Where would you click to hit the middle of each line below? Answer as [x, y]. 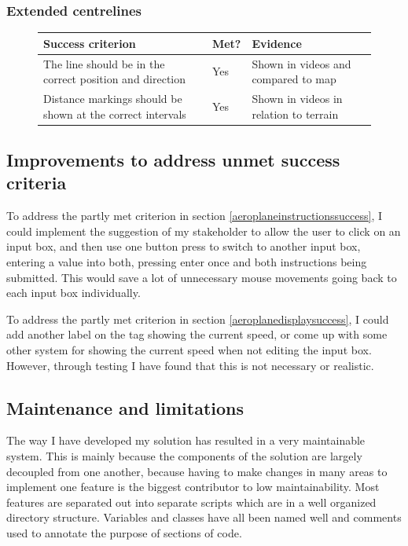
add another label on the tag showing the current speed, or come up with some [197, 334]
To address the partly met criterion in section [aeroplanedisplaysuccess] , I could [198, 319]
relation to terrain [295, 114]
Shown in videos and [301, 63]
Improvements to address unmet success [173, 160]
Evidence [277, 43]
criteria [37, 183]
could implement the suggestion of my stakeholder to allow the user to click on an [204, 231]
